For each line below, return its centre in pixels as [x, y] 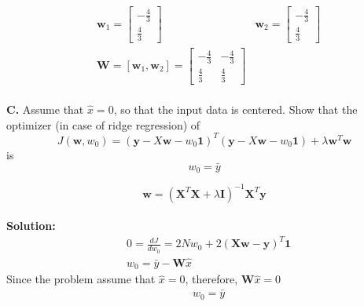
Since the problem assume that [81, 279]
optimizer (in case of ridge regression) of [103, 124]
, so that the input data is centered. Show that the [235, 109]
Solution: [31, 226]
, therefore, [211, 279]
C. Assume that [45, 109]
